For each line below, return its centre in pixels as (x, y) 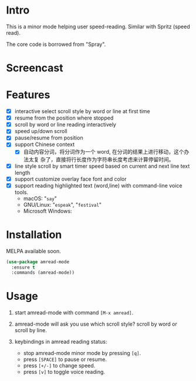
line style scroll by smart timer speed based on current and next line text (102, 166)
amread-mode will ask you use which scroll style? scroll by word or (96, 324)
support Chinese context (45, 144)
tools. (21, 192)
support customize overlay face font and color (70, 179)
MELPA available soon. (33, 251)
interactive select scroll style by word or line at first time (82, 111)
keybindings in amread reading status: (61, 342)
